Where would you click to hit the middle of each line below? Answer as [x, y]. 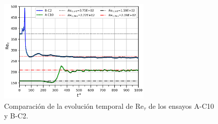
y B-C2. [16, 116]
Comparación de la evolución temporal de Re [74, 106]
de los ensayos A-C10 [181, 106]
